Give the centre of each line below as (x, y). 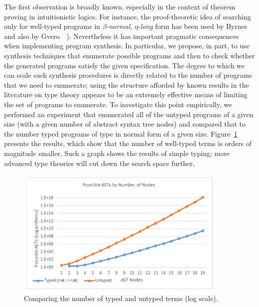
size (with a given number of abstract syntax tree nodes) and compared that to (125, 124)
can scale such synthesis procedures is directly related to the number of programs (128, 75)
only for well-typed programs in (52, 26)
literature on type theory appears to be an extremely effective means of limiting (126, 94)
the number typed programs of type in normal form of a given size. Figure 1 (121, 133)
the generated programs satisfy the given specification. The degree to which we (125, 65)
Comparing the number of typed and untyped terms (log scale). (121, 298)
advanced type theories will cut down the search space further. (99, 163)
